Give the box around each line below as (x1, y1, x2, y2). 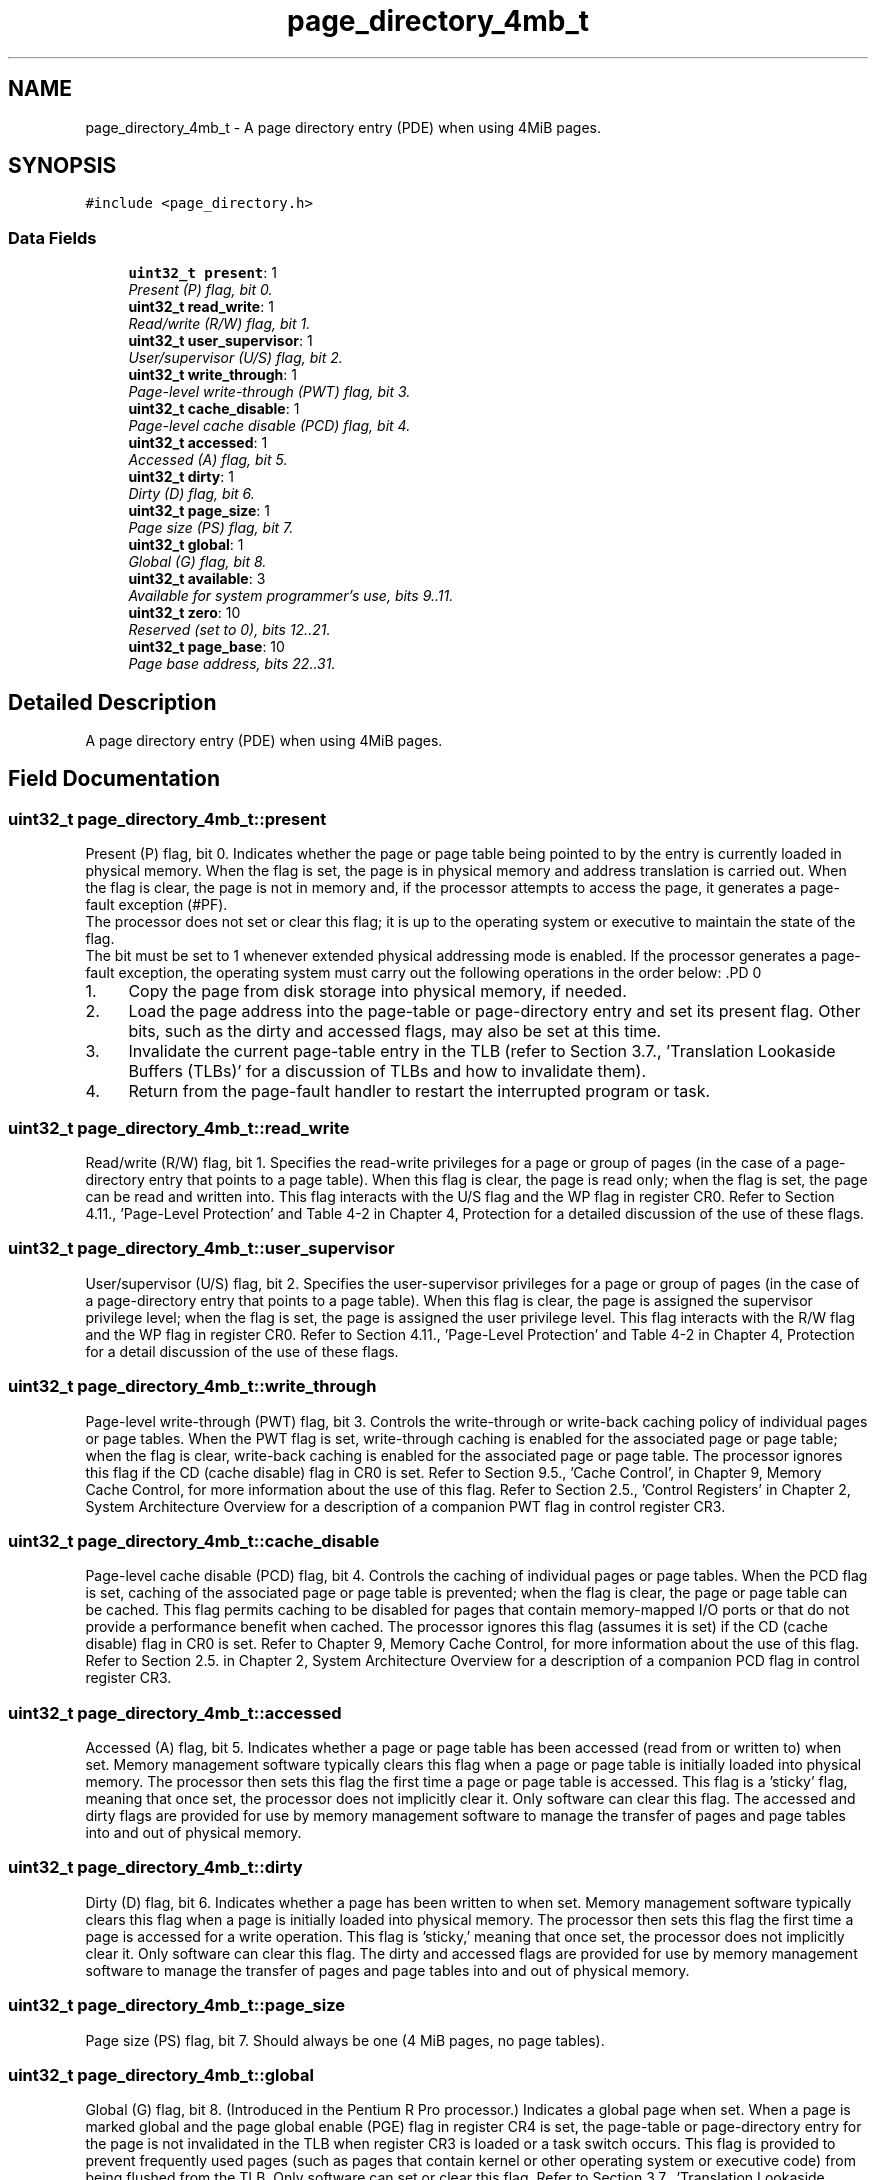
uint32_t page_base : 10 (128, 638, 285, 656)
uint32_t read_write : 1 (128, 298, 274, 316)
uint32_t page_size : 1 (128, 502, 271, 520)
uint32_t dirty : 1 (128, 468, 234, 486)
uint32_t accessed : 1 (128, 434, 268, 452)
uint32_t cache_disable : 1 (128, 400, 300, 418)
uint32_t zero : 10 (128, 604, 241, 622)
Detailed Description (8, 689, 217, 715)
